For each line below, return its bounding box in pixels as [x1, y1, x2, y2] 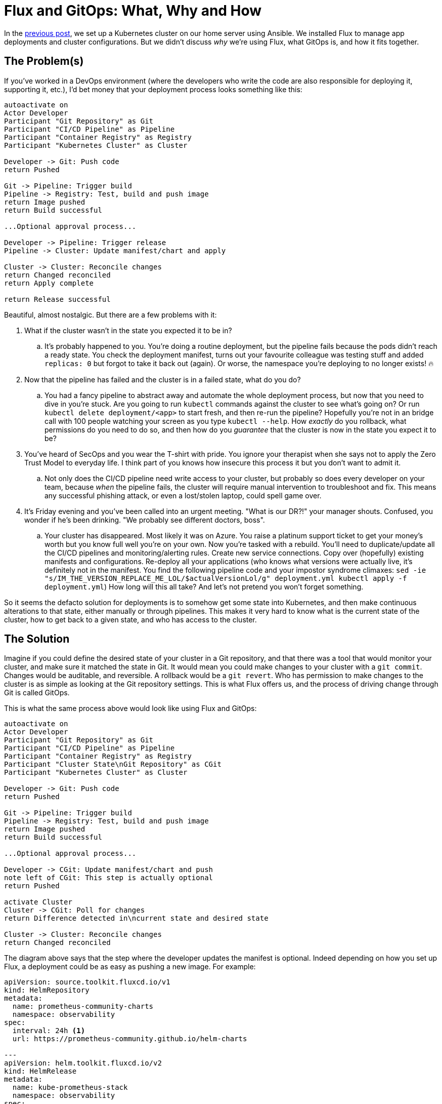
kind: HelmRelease [4, 1067, 77, 1076]
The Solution [4, 633, 70, 646]
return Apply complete [4, 279, 94, 287]
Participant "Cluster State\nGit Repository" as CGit [4, 760, 222, 769]
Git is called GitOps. [4, 688, 70, 697]
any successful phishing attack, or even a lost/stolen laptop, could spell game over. [45, 491, 322, 500]
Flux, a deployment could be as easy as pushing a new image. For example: [4, 962, 256, 971]
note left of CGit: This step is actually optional [4, 874, 213, 882]
